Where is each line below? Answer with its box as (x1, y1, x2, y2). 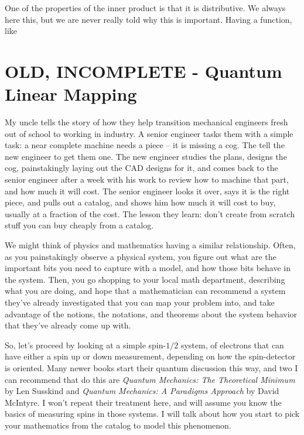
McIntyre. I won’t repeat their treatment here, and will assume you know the (5, 396, 282, 408)
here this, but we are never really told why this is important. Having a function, (5, 13, 292, 25)
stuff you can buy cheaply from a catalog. (5, 219, 154, 231)
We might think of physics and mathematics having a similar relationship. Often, (5, 239, 296, 251)
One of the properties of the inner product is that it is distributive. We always (5, 2, 286, 13)
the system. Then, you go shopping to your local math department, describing (5, 273, 285, 285)
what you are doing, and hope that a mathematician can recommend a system (5, 285, 286, 297)
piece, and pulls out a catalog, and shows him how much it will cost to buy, (5, 196, 276, 208)
